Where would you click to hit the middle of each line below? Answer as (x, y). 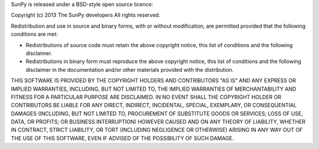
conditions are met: (35, 34)
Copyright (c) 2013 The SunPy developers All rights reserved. (86, 15)
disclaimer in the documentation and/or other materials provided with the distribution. (130, 69)
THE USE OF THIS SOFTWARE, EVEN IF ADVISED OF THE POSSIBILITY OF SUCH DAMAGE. (123, 138)
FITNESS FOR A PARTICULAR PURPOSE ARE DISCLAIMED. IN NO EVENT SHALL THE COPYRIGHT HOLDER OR (146, 97)
